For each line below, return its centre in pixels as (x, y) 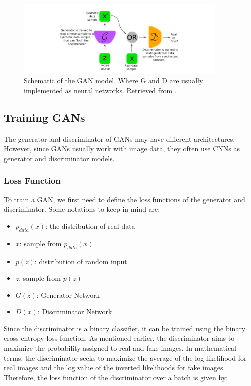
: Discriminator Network (75, 311)
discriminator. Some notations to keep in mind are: (82, 209)
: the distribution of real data (90, 226)
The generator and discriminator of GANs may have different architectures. (120, 138)
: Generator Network (68, 294)
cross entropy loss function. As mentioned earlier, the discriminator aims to (119, 338)
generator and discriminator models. (59, 158)
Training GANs (45, 117)
